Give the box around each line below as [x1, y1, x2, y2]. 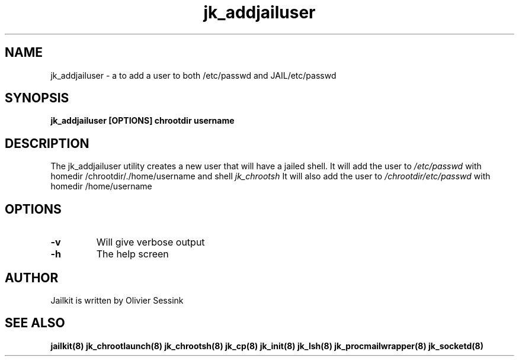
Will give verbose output [96, 236, 205, 249]
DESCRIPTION [5, 136, 89, 151]
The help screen [96, 248, 169, 260]
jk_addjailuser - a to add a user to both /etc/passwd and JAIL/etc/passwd [50, 70, 337, 80]
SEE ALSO [5, 315, 65, 331]
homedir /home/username [50, 181, 152, 192]
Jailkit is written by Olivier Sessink [50, 295, 184, 305]
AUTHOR [5, 270, 59, 285]
